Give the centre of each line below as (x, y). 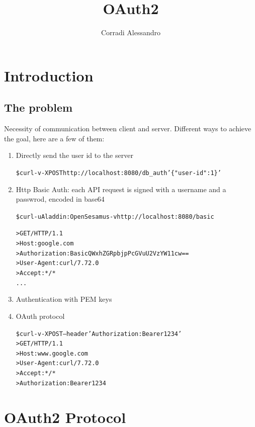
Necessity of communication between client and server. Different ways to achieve (128, 129)
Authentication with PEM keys (64, 299)
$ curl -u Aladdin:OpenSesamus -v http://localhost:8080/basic (115, 217)
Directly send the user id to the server (74, 155)
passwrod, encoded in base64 (60, 199)
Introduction (49, 75)
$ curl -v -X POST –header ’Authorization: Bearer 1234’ (99, 334)
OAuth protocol (40, 316)
